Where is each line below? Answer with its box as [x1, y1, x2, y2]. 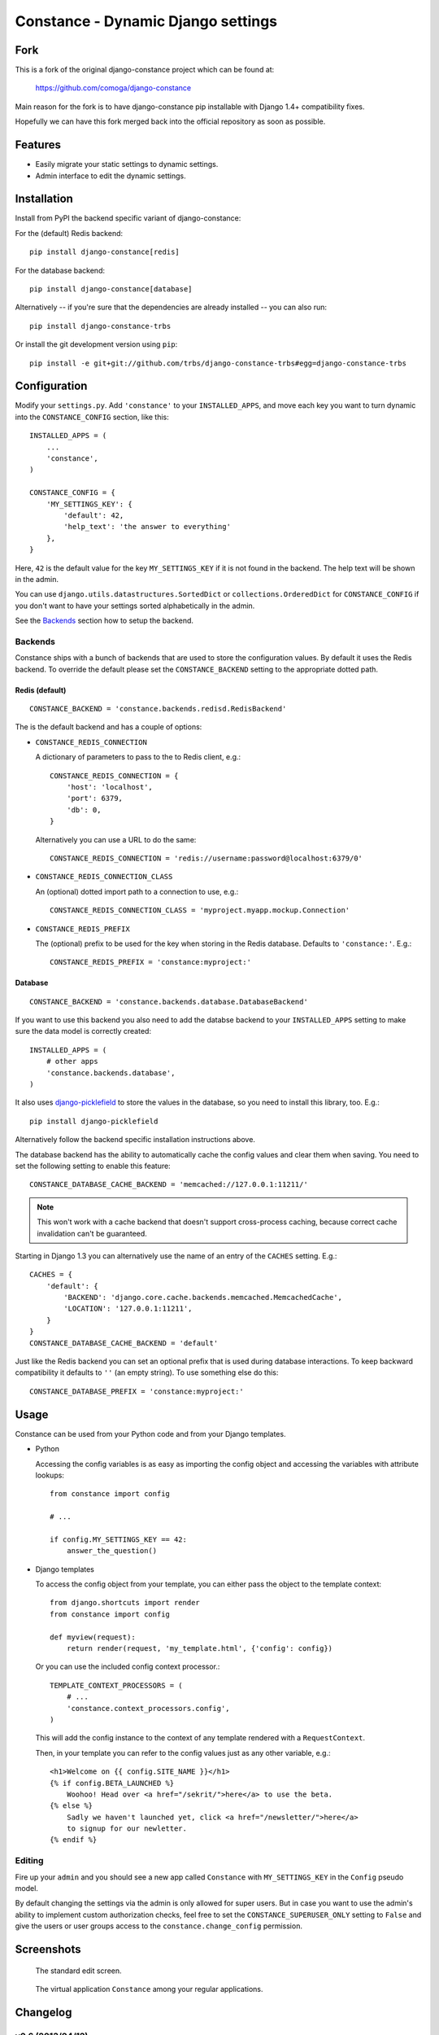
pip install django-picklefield [29, 1116, 159, 1126]
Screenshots [15, 1942, 81, 1956]
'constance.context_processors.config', [66, 1704, 231, 1713]
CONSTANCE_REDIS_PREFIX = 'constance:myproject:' [50, 957, 252, 967]
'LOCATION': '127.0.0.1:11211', [63, 1304, 193, 1314]
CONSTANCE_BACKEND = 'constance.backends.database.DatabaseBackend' [29, 997, 308, 1006]
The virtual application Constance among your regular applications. [35, 1984, 263, 1993]
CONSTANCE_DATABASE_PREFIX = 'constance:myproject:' [29, 1386, 244, 1396]
